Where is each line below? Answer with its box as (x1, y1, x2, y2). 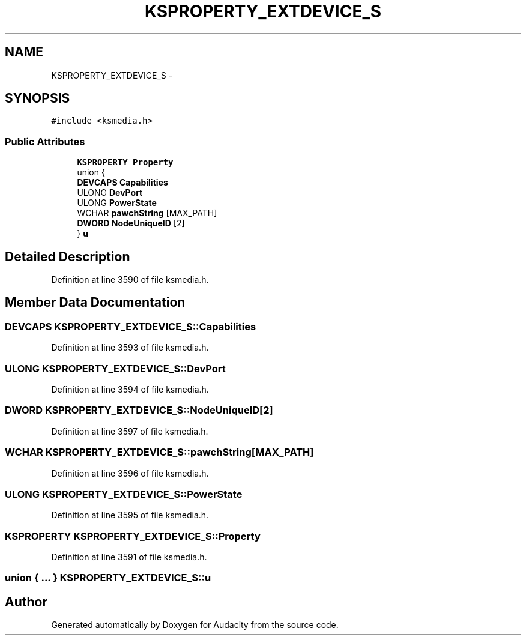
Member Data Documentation (5, 295, 186, 310)
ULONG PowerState (77, 198, 157, 208)
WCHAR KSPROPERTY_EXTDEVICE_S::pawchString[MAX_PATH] (5, 446, 314, 459)
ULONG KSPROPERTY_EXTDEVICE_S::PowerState (5, 488, 243, 500)
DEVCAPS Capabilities (77, 177, 168, 188)
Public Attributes (5, 135, 85, 148)
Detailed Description (5, 249, 130, 264)
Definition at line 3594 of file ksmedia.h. (51, 384, 209, 394)
